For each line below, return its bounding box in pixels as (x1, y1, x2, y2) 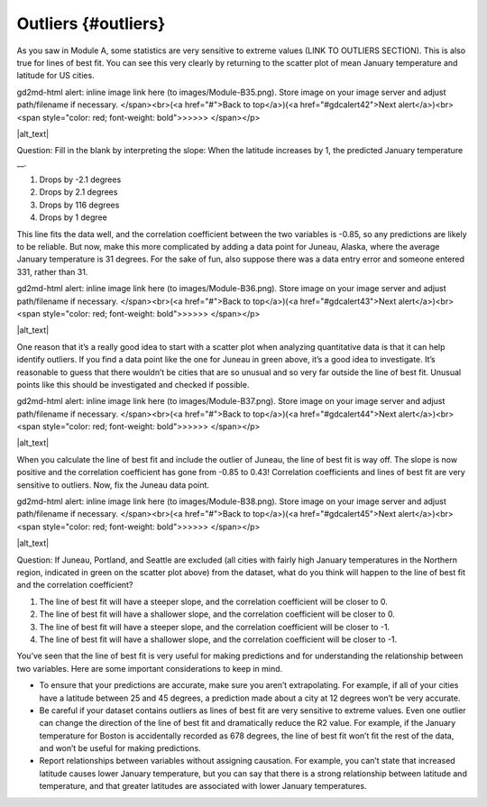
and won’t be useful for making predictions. (39, 743, 202, 754)
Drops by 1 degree (39, 212, 107, 223)
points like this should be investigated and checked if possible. (16, 379, 250, 390)
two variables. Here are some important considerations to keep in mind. (16, 663, 283, 674)
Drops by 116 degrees (39, 199, 120, 210)
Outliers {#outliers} (16, 14, 166, 33)
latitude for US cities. (16, 70, 95, 81)
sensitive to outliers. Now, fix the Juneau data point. (16, 479, 210, 491)
